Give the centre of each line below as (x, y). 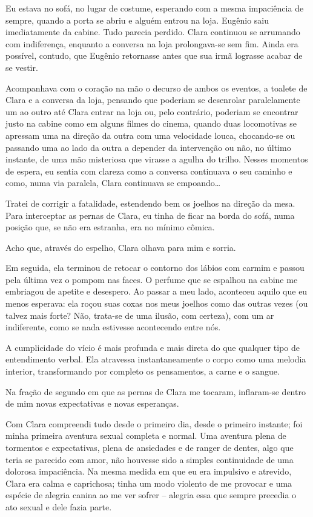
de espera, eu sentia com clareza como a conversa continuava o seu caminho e (149, 171)
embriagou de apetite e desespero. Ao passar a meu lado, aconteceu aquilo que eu (156, 291)
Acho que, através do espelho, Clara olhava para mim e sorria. (121, 247)
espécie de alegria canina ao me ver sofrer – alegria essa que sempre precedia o (151, 495)
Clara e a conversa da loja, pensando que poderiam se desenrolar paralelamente (153, 100)
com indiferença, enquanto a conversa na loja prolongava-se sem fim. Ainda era (152, 43)
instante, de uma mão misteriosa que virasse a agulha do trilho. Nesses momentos (157, 159)
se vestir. (22, 67)
